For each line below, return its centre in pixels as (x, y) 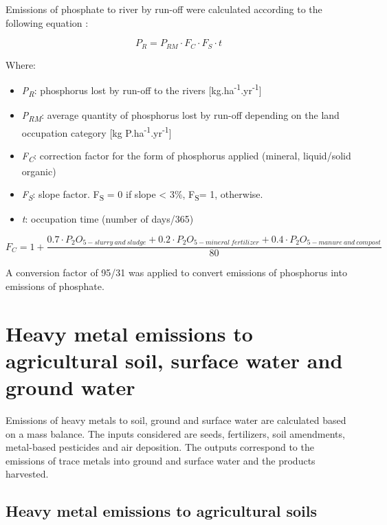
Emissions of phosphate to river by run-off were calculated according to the (164, 9)
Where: (21, 64)
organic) (39, 171)
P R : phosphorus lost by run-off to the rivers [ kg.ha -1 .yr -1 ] (142, 90)
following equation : (47, 22)
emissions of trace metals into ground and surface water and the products (161, 460)
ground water (70, 387)
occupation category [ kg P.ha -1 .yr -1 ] (97, 132)
